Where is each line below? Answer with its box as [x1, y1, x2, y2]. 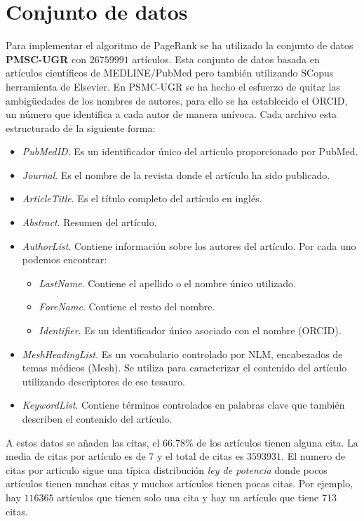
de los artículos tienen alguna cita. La [196, 435, 358, 449]
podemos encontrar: [22, 252, 107, 267]
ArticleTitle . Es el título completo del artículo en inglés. [22, 191, 262, 206]
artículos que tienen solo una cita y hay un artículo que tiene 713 [57, 489, 337, 504]
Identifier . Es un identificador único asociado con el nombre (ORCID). [39, 323, 342, 338]
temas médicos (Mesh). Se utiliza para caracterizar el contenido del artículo [22, 360, 347, 375]
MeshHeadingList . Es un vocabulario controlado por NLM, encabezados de [22, 346, 343, 361]
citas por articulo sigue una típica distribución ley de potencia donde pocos [6, 462, 328, 477]
